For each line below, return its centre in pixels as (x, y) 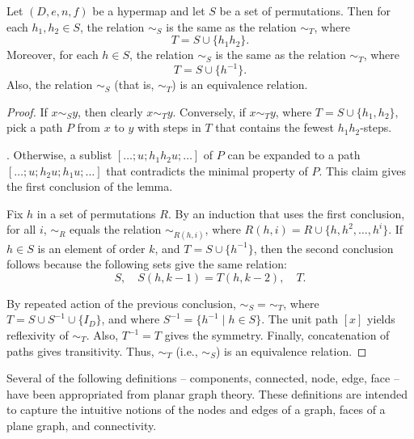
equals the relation (116, 229)
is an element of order (91, 248)
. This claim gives (362, 170)
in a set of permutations (96, 213)
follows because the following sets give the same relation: (147, 264)
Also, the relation (50, 84)
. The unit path (300, 319)
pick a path (35, 127)
